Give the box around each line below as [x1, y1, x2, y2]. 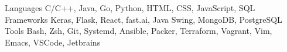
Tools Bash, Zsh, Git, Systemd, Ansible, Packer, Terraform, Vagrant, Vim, [5, 25, 272, 37]
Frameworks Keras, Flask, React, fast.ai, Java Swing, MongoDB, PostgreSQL [5, 13, 282, 25]
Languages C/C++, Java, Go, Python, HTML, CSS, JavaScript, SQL [5, 2, 255, 13]
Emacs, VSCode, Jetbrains [5, 36, 101, 48]
